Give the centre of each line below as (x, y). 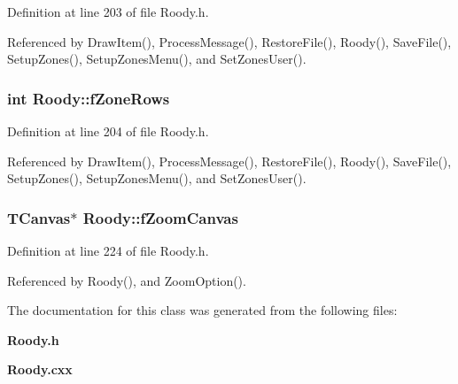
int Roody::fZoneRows (89, 98)
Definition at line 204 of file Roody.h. (108, 131)
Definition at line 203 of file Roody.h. (108, 12)
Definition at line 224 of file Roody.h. (108, 250)
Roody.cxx (40, 369)
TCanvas (39, 217)
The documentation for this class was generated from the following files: (202, 310)
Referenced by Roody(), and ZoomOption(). (127, 280)
